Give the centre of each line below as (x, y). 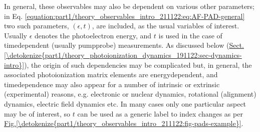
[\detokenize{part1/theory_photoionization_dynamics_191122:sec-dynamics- (123, 55)
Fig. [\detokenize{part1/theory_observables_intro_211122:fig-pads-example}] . (124, 123)
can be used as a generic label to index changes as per (160, 113)
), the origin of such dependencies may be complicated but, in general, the (138, 65)
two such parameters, (37, 26)
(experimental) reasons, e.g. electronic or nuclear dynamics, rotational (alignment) (130, 94)
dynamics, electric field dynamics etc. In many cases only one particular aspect (125, 103)
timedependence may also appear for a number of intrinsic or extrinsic (112, 84)
